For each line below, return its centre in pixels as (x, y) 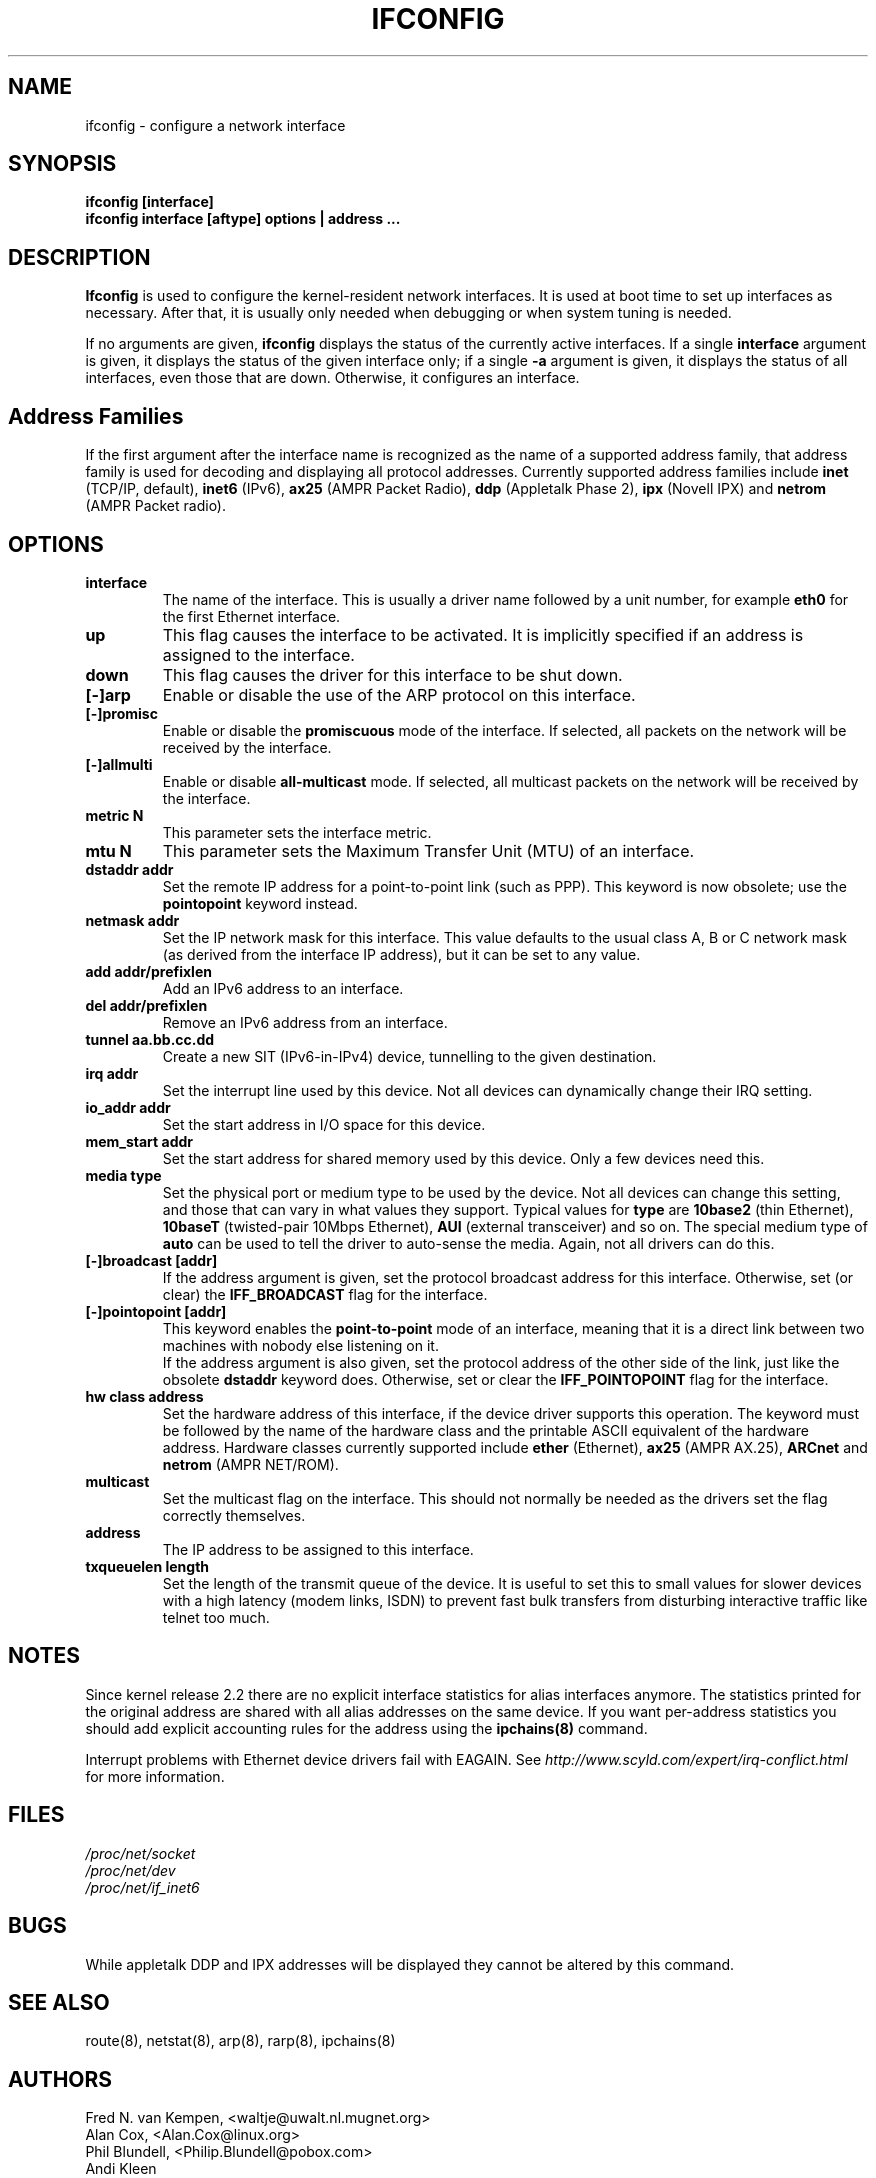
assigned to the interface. (258, 654)
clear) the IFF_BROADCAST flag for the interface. (325, 1294)
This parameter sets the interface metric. (297, 832)
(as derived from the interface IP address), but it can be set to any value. (401, 954)
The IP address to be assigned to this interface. (318, 1549)
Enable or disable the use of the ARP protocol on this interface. (399, 694)
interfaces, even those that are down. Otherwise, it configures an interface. (332, 378)
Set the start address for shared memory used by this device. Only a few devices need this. (463, 1158)
